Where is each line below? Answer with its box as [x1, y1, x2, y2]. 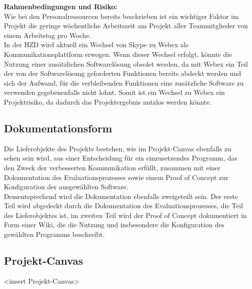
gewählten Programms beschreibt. [4, 229, 105, 239]
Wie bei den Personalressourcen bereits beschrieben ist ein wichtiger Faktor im [4, 11, 239, 21]
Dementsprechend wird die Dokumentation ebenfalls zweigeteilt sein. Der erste [4, 191, 238, 201]
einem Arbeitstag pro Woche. [4, 30, 91, 40]
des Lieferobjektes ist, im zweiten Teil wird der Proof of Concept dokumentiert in [4, 210, 247, 220]
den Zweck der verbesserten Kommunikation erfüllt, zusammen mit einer [4, 162, 221, 172]
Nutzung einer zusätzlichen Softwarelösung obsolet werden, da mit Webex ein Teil [4, 58, 248, 69]
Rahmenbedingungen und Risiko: [4, 1, 118, 11]
